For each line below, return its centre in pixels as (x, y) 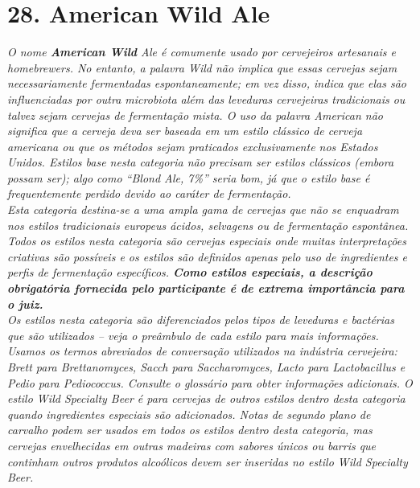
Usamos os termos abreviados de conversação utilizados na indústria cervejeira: (202, 351)
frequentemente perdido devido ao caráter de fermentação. (149, 193)
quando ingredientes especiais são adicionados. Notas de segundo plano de (189, 414)
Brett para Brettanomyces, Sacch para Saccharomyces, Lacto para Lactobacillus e (206, 367)
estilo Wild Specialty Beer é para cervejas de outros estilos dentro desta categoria (206, 398)
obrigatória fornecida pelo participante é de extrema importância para (206, 288)
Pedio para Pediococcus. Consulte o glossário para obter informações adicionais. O (210, 382)
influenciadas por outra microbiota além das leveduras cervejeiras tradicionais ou (206, 98)
